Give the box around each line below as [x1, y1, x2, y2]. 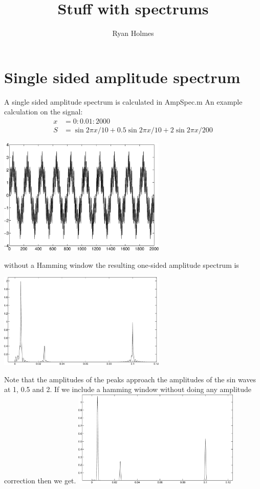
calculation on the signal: [4, 106, 83, 117]
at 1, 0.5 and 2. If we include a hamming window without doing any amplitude [4, 384, 252, 395]
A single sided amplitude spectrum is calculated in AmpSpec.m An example [4, 96, 243, 107]
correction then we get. [4, 475, 76, 485]
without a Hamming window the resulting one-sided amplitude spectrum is [4, 259, 239, 270]
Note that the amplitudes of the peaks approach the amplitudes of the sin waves [4, 374, 256, 384]
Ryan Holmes [112, 28, 154, 38]
